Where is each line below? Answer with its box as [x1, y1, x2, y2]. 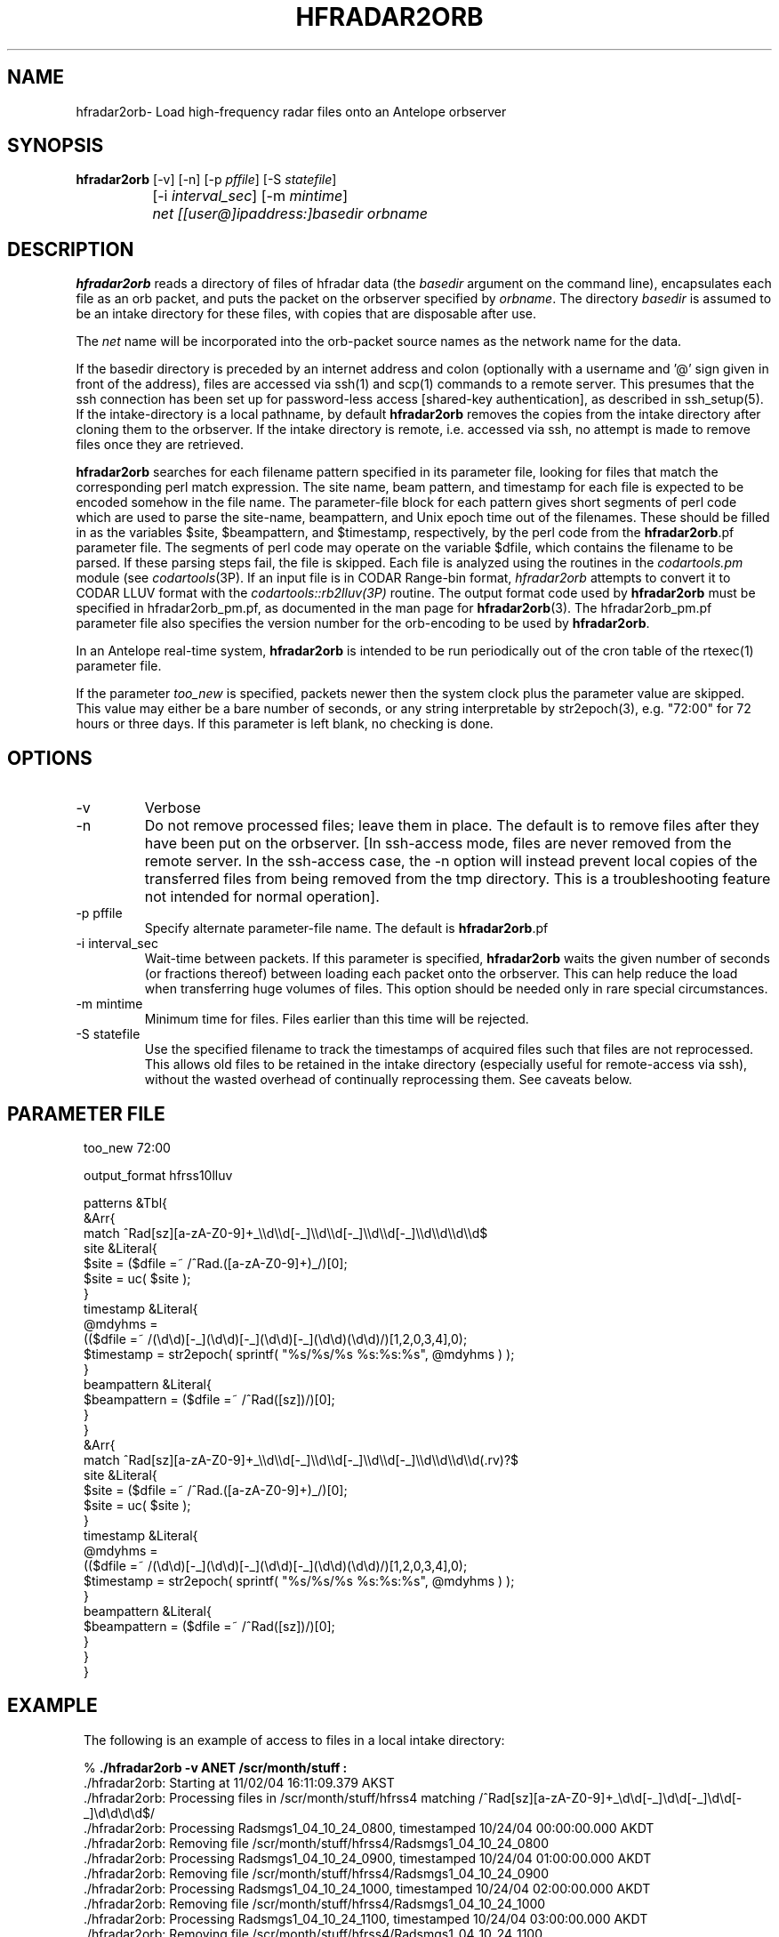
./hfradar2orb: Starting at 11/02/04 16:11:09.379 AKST [84, 1774, 395, 1790]
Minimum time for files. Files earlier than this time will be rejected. [144, 1011, 529, 1027]
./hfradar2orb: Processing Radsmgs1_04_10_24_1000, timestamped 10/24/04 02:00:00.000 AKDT [84, 1880, 651, 1896]
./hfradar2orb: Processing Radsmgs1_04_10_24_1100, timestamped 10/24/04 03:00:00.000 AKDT [84, 1910, 648, 1926]
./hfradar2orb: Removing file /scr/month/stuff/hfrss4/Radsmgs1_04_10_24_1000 [84, 1895, 546, 1911]
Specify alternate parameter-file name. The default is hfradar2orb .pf [144, 920, 549, 936]
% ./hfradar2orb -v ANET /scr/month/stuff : [84, 1759, 348, 1775]
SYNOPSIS [7, 134, 104, 157]
